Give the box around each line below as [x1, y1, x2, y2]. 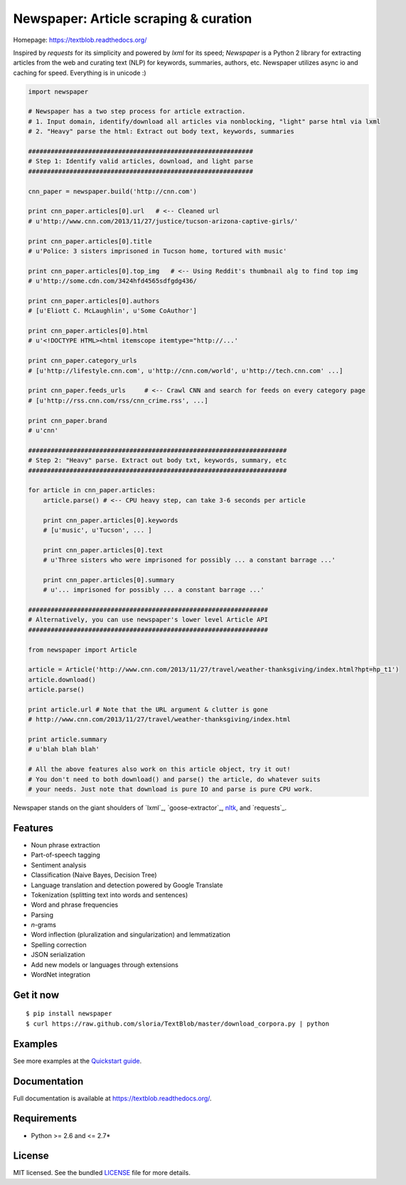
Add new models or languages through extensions [31, 960, 179, 969]
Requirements [13, 1112, 78, 1124]
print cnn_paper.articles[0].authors [28, 296, 160, 305]
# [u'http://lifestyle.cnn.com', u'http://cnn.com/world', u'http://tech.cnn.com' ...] [28, 367, 343, 375]
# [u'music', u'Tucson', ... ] [43, 526, 152, 534]
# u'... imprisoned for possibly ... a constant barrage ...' [43, 586, 265, 594]
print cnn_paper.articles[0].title [28, 237, 152, 245]
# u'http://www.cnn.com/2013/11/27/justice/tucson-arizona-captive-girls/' [28, 217, 299, 225]
